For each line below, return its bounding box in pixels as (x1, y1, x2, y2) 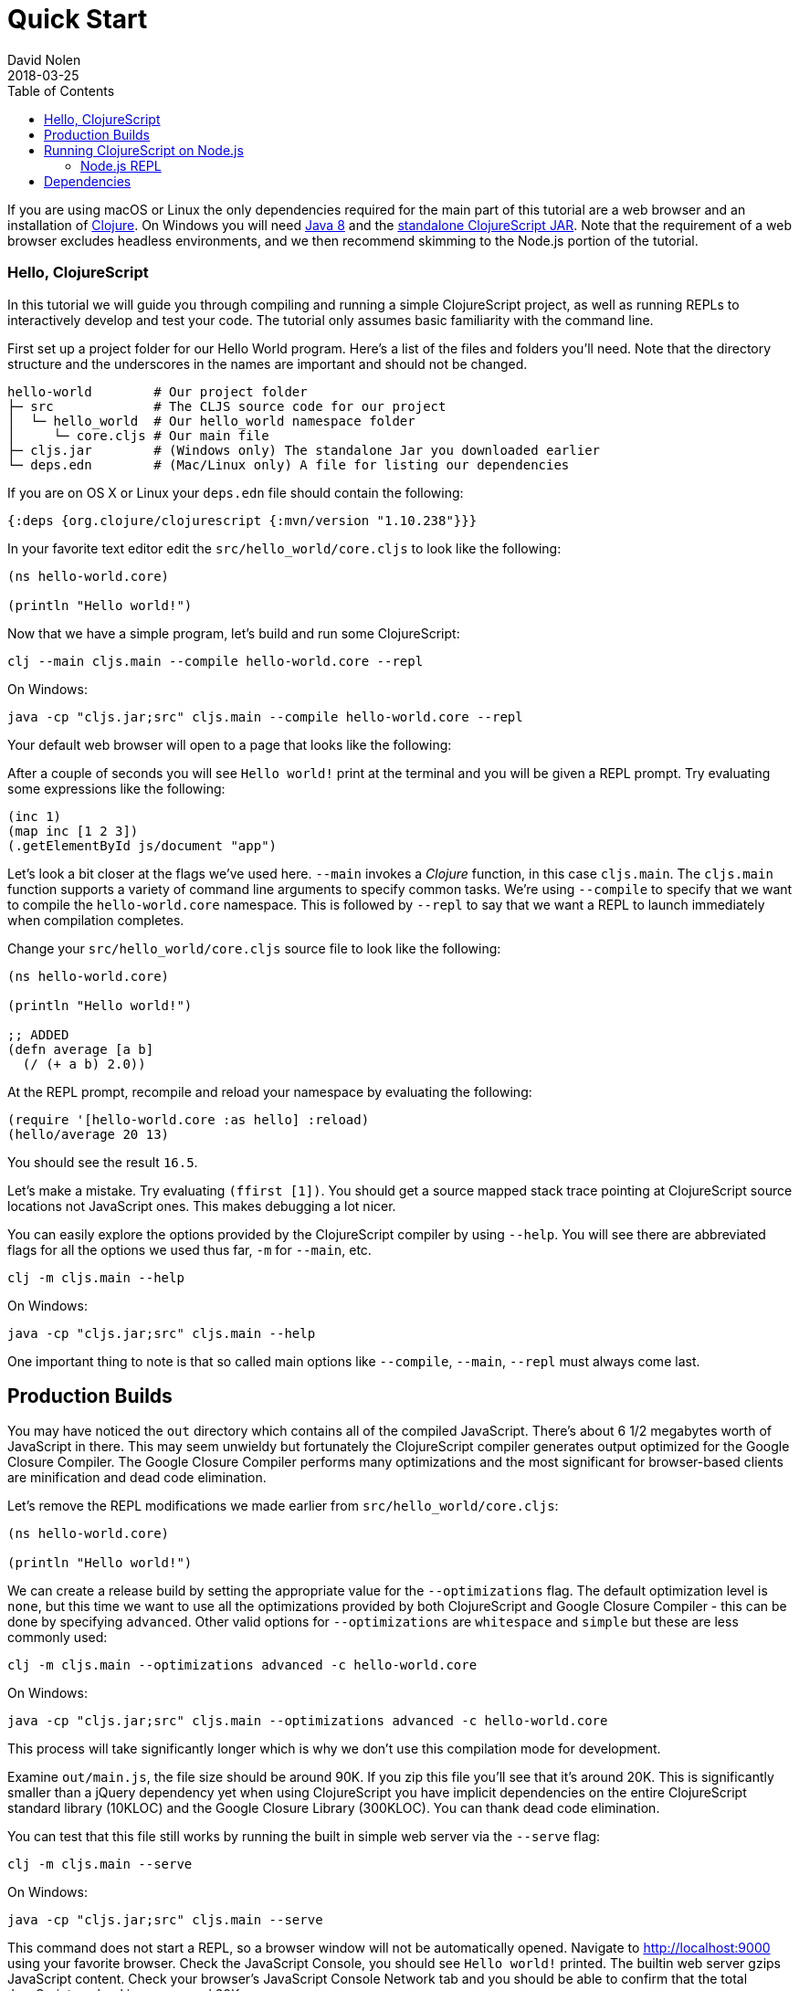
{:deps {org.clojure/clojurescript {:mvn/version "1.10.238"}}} (7, 512, 478, 528)
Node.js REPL (80, 157, 162, 174)
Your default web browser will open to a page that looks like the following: (7, 736, 452, 753)
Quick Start (7, 4, 148, 35)
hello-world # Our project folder (7, 384, 308, 399)
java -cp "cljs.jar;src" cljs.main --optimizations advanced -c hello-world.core (7, 1713, 608, 1729)
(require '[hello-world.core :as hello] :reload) (7, 1111, 370, 1127)
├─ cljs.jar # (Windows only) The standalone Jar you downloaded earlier (7, 442, 601, 458)
